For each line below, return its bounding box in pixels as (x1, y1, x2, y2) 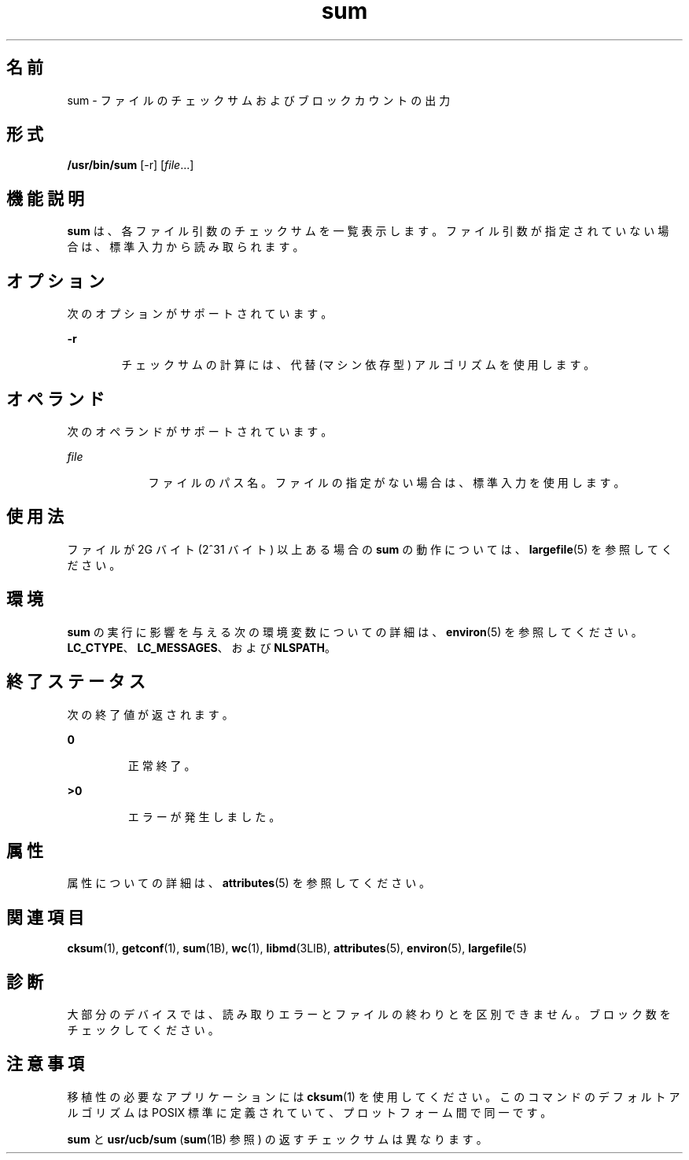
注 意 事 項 (6, 1054, 84, 1074)
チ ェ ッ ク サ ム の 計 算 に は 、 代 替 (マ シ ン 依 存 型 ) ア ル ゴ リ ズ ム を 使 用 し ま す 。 (121, 358, 595, 372)
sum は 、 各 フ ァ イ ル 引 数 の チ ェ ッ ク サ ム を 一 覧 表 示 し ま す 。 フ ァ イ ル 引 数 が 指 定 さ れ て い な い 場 (67, 224, 669, 238)
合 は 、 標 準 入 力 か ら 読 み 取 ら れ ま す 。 (67, 240, 304, 254)
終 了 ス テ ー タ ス (6, 672, 146, 692)
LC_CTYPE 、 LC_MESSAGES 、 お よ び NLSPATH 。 (67, 640, 337, 654)
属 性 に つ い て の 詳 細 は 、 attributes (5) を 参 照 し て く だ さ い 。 (67, 876, 431, 890)
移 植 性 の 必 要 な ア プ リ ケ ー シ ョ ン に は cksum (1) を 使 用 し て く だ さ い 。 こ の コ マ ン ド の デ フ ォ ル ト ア (67, 1089, 680, 1103)
